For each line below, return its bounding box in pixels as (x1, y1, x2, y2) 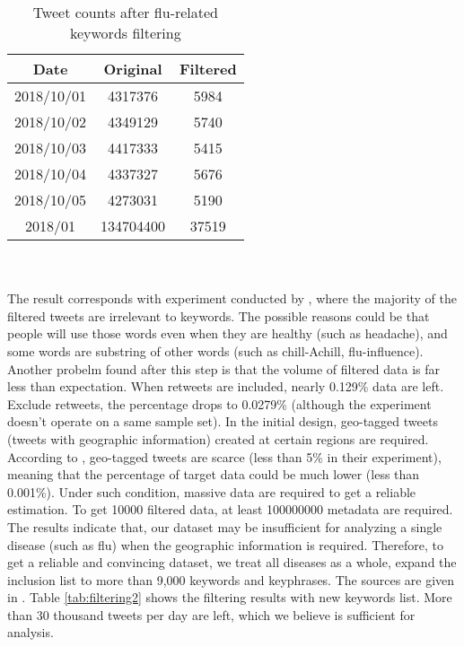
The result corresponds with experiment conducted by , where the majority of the (7, 289, 457, 308)
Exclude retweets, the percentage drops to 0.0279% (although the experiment (7, 394, 432, 413)
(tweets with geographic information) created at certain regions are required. (7, 429, 429, 448)
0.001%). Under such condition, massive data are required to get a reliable (7, 482, 416, 501)
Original (103, 58, 162, 79)
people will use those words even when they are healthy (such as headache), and (7, 324, 448, 343)
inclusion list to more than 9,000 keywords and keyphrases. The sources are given (7, 570, 455, 589)
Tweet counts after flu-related (32, 2, 219, 22)
